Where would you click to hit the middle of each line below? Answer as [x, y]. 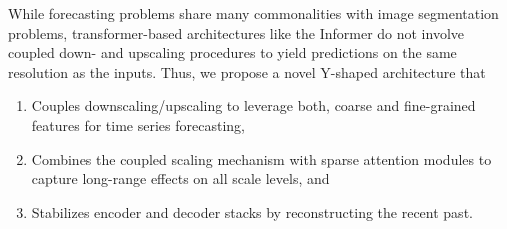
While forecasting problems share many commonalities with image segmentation [253, 13]
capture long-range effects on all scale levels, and [180, 178]
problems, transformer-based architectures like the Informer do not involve [236, 32]
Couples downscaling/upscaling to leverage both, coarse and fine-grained [253, 105]
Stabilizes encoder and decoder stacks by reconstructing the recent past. [252, 211]
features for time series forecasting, [138, 124]
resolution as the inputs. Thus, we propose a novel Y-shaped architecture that [247, 71]
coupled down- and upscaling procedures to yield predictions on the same [232, 52]
